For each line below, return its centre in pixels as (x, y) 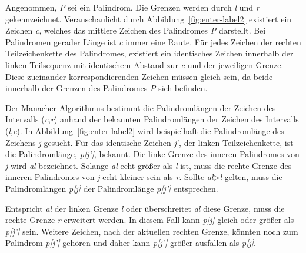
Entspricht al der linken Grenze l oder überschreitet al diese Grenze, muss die (145, 208)
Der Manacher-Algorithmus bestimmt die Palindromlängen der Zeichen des (141, 107)
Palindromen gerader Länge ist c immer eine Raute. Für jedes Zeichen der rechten (153, 41)
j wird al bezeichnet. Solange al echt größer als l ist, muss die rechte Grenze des (149, 165)
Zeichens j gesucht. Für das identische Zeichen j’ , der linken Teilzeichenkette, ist (149, 142)
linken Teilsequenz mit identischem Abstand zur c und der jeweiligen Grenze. (144, 64)
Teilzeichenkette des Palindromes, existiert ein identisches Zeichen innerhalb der (149, 53)
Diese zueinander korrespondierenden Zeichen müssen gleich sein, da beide (139, 76)
